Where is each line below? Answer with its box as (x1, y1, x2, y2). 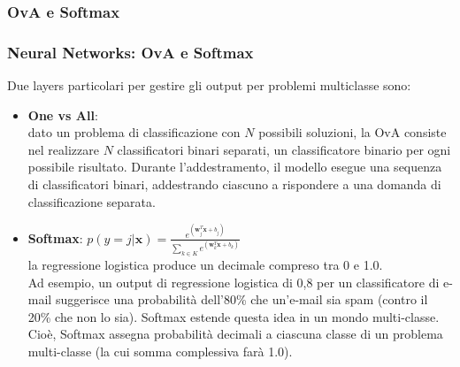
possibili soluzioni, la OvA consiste (258, 123, 447, 141)
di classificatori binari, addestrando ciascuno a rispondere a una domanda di (27, 175, 441, 194)
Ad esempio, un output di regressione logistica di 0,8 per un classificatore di (27, 272, 440, 291)
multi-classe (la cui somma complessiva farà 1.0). (27, 342, 293, 361)
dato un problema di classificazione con (27, 123, 241, 141)
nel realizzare (27, 140, 99, 158)
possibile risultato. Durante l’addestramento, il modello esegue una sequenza (27, 157, 442, 176)
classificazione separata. (27, 192, 156, 210)
